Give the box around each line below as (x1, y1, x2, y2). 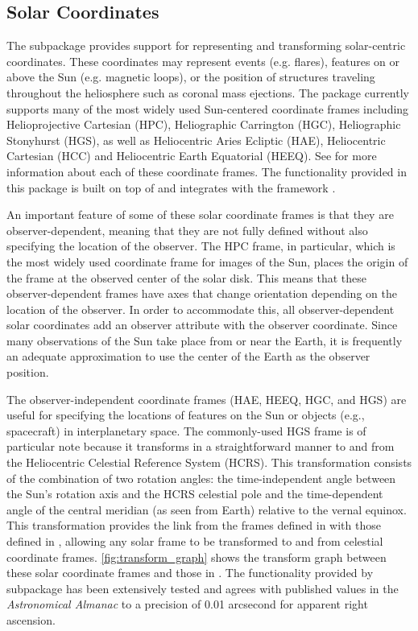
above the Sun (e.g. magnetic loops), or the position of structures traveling (6, 68, 375, 85)
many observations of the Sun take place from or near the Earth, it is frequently (6, 332, 403, 348)
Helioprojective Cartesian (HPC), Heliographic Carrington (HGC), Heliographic (6, 116, 401, 133)
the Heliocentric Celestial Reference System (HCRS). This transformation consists (6, 454, 412, 471)
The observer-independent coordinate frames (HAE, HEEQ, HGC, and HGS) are (6, 390, 407, 407)
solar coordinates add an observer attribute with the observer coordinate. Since (6, 316, 398, 333)
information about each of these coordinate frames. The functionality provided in (6, 163, 407, 179)
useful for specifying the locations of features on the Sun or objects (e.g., (6, 406, 365, 423)
